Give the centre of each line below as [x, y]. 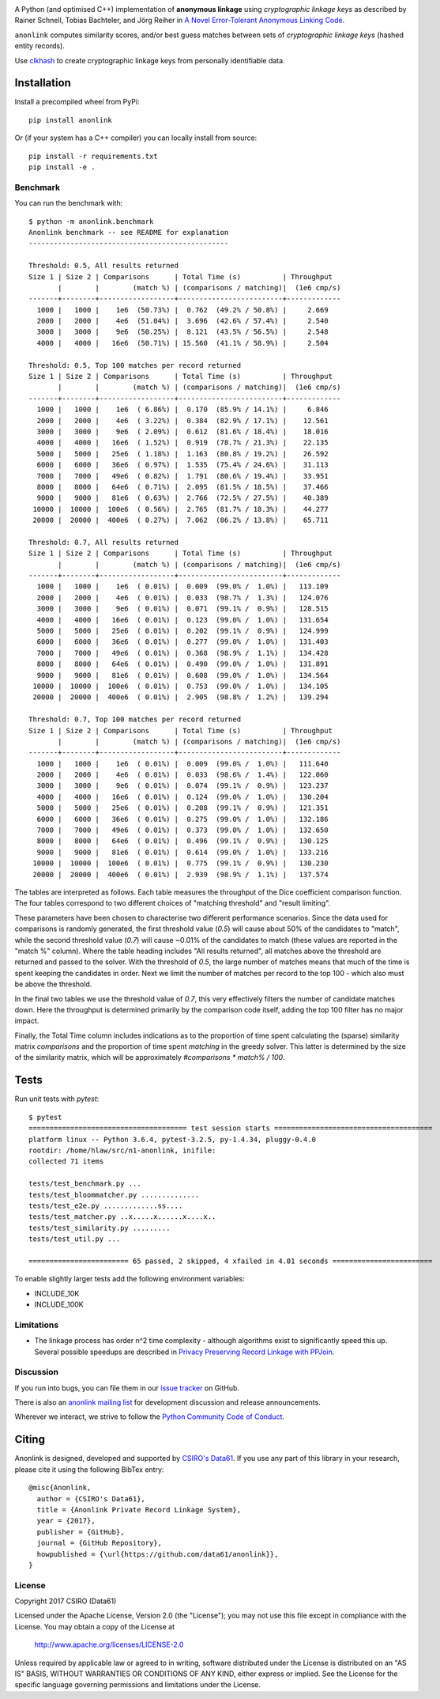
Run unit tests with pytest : [57, 1099]
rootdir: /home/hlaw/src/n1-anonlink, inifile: [122, 1150]
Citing [30, 1440]
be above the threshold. [53, 984]
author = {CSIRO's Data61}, [91, 1498]
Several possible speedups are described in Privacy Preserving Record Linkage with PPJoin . [184, 1352]
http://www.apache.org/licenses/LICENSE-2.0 [109, 1644]
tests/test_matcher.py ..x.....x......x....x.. [122, 1217]
